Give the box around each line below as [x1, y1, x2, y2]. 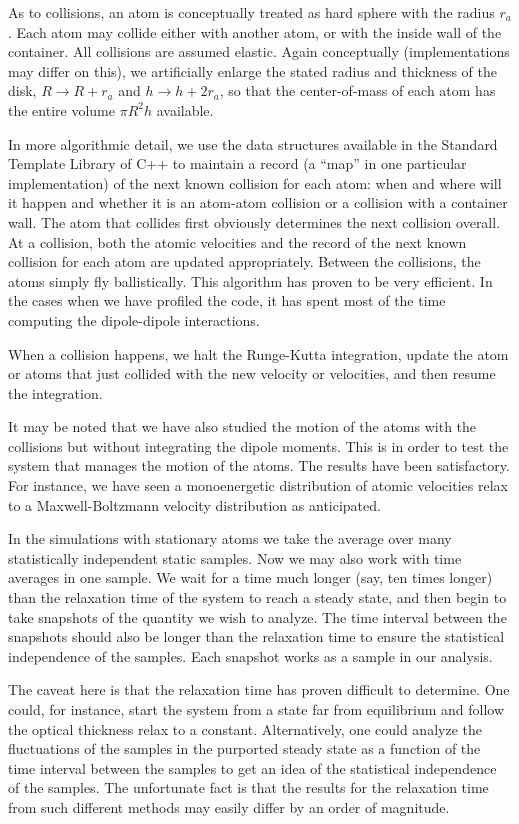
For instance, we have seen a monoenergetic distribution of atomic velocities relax [8, 475, 508, 496]
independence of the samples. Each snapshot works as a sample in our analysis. [8, 645, 493, 666]
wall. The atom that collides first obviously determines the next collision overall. [8, 211, 501, 232]
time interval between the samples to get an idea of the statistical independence [8, 757, 497, 778]
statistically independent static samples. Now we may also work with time [8, 547, 462, 568]
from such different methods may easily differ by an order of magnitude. [8, 796, 450, 817]
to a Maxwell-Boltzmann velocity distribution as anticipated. [8, 494, 381, 515]
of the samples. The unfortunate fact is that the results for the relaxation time [8, 777, 489, 798]
